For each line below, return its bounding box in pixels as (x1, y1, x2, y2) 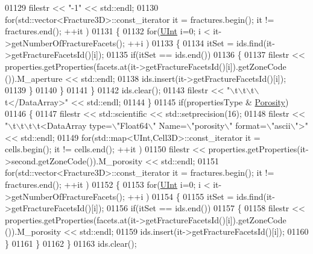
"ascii (271, 119, 291, 131)
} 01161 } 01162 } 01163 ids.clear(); (5, 237, 137, 249)
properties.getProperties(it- (208, 143, 309, 155)
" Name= (153, 119, 187, 131)
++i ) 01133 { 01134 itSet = (127, 36, 234, 49)
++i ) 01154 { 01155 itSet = (127, 190, 234, 202)
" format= (229, 119, 267, 131)
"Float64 (116, 119, 148, 131)
